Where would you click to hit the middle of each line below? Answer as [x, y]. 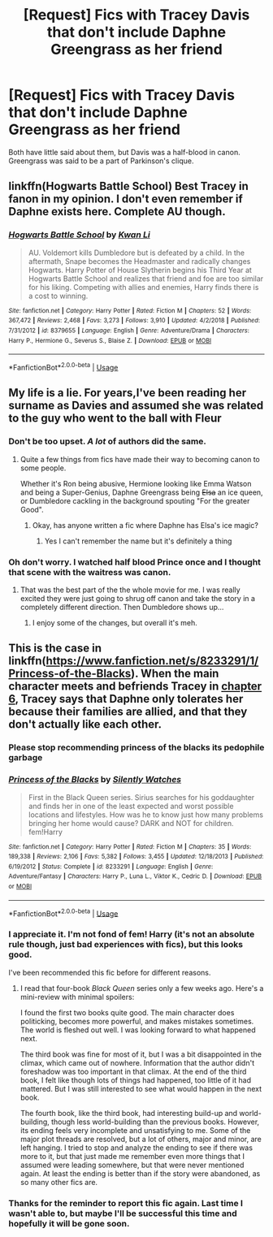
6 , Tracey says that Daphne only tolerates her [126, 699]
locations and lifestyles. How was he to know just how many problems [146, 815]
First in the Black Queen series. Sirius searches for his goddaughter [141, 797]
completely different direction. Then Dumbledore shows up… [122, 607]
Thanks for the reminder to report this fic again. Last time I [126, 1203]
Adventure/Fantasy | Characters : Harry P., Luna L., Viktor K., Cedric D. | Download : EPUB [135, 876]
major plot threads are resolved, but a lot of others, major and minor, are [141, 1139]
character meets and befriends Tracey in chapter [135, 687]
